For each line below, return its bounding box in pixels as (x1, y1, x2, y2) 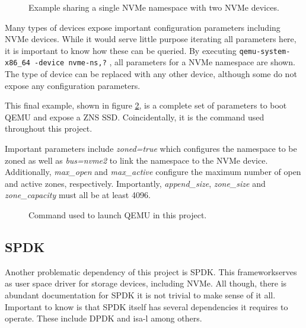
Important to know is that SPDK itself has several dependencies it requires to (5, 300, 288, 313)
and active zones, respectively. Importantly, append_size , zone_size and (5, 177, 266, 189)
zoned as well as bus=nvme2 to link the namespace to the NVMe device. (5, 154, 268, 166)
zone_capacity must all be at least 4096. (5, 189, 151, 201)
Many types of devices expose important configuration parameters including (5, 21, 280, 33)
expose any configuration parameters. (5, 79, 141, 91)
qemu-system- (239, 47, 291, 56)
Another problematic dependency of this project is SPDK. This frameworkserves (5, 265, 297, 278)
